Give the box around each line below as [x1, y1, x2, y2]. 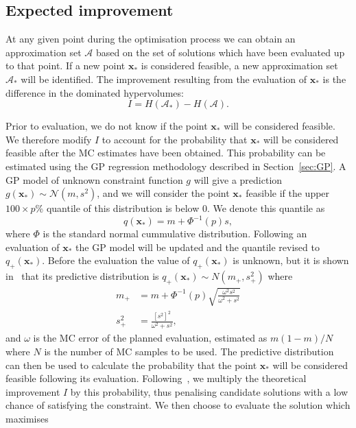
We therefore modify [5, 132, 92, 146]
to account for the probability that [102, 132, 248, 146]
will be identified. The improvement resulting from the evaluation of [21, 71, 307, 86]
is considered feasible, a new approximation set [141, 58, 338, 73]
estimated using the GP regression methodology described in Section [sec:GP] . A [5, 158, 346, 173]
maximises [5, 411, 49, 425]
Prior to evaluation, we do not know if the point [5, 119, 208, 133]
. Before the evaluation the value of [42, 253, 190, 267]
